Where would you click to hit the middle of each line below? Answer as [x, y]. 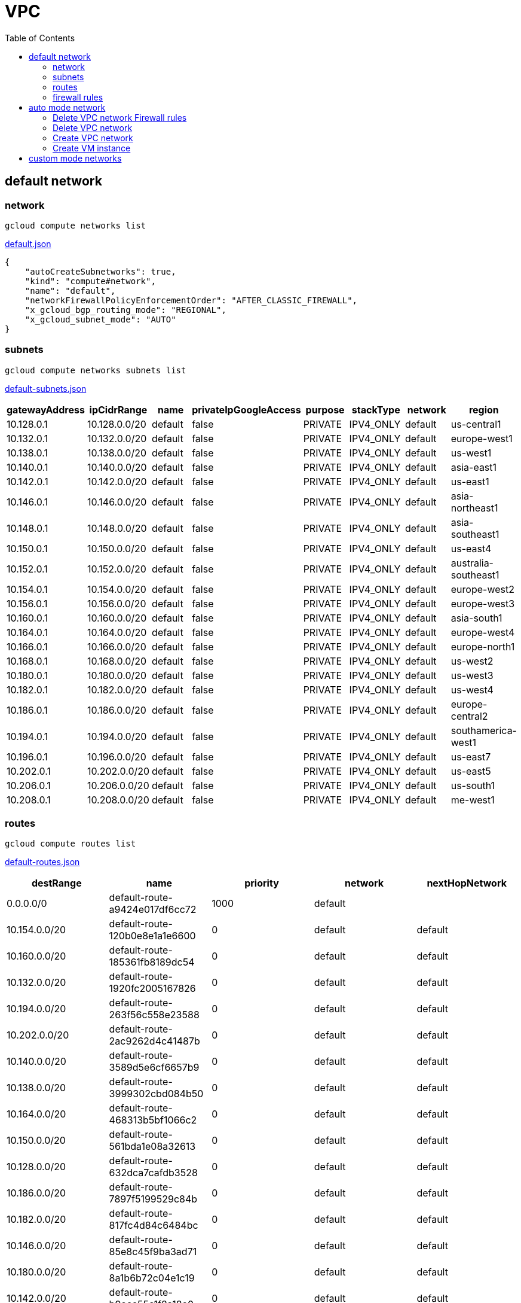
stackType [376, 410]
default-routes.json [42, 862]
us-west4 [472, 689]
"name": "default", [70, 290]
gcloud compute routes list [71, 844]
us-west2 [472, 661]
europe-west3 [483, 603]
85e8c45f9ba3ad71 [153, 1252]
